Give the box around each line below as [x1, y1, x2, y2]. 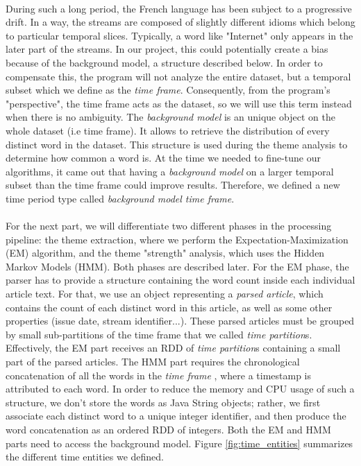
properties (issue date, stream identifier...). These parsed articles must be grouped [6, 313, 355, 328]
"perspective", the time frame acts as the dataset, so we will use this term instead [6, 96, 352, 110]
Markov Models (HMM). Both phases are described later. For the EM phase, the [6, 259, 349, 273]
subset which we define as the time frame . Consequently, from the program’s [6, 83, 330, 97]
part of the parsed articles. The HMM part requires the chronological [6, 354, 300, 369]
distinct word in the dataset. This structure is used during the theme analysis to [6, 137, 348, 151]
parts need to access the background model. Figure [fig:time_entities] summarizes [6, 435, 353, 450]
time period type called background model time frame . [6, 191, 235, 205]
